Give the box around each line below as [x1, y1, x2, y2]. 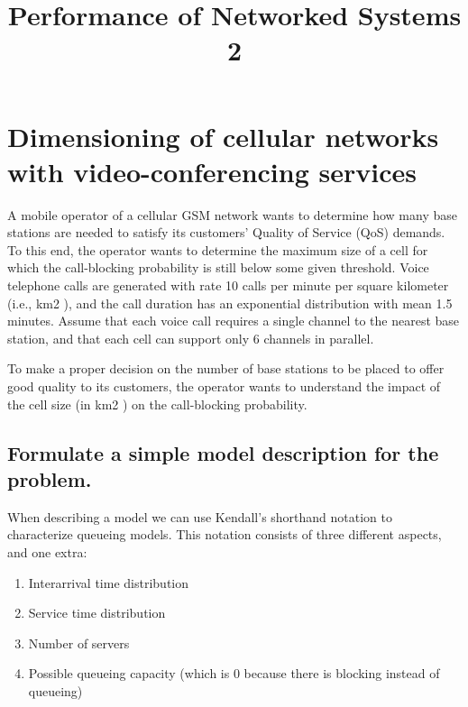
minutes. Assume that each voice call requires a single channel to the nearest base [7, 311, 460, 330]
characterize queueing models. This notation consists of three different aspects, [7, 525, 442, 544]
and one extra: [7, 543, 87, 561]
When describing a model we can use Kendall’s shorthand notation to [7, 507, 393, 526]
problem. [7, 465, 92, 492]
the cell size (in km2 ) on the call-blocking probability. [7, 394, 307, 413]
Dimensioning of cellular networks [7, 117, 439, 154]
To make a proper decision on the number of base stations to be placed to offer [7, 359, 445, 378]
